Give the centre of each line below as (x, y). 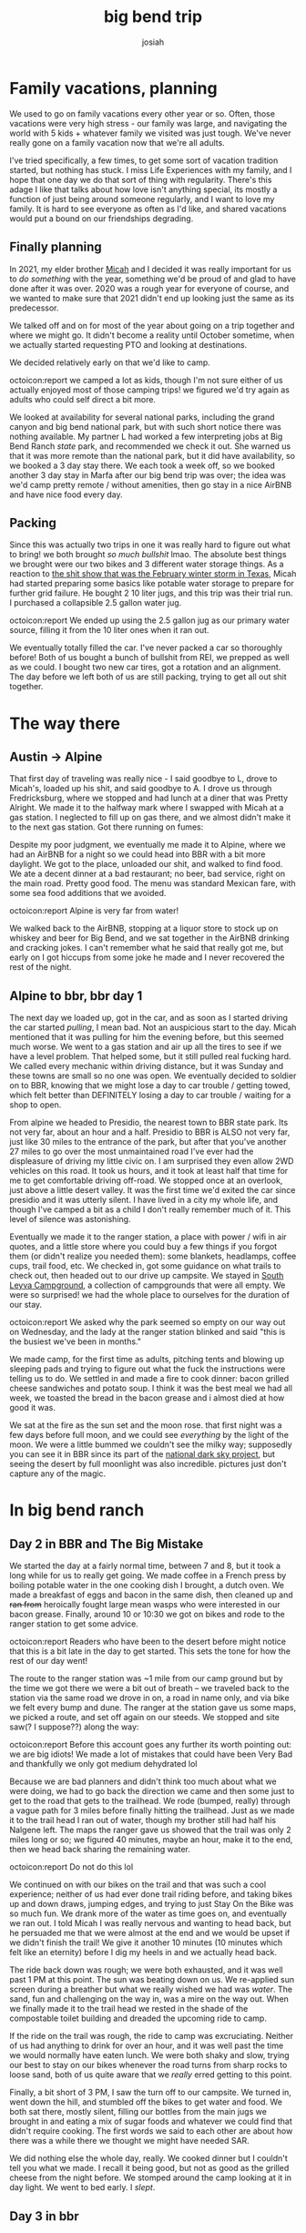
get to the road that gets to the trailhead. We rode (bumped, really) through (150, 1801)
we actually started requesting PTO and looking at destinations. (128, 344)
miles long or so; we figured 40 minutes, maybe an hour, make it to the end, (151, 1840)
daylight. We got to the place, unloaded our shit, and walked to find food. (146, 864)
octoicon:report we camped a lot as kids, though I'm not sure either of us (147, 380)
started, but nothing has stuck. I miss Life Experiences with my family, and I (151, 169)
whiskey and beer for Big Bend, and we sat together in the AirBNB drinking (149, 938)
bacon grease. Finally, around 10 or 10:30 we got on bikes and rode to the (147, 1615)
